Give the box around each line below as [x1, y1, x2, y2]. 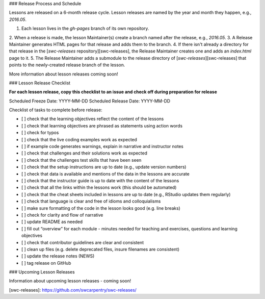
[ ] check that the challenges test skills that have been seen [21, 157, 142, 163]
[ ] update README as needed [21, 219, 83, 225]
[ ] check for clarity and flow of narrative [21, 212, 103, 218]
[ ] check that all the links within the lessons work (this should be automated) [21, 184, 177, 191]
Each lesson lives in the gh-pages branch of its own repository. [21, 25, 149, 31]
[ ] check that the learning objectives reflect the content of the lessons [21, 116, 164, 122]
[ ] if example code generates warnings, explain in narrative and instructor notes [21, 144, 184, 149]
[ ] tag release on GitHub [21, 260, 71, 266]
